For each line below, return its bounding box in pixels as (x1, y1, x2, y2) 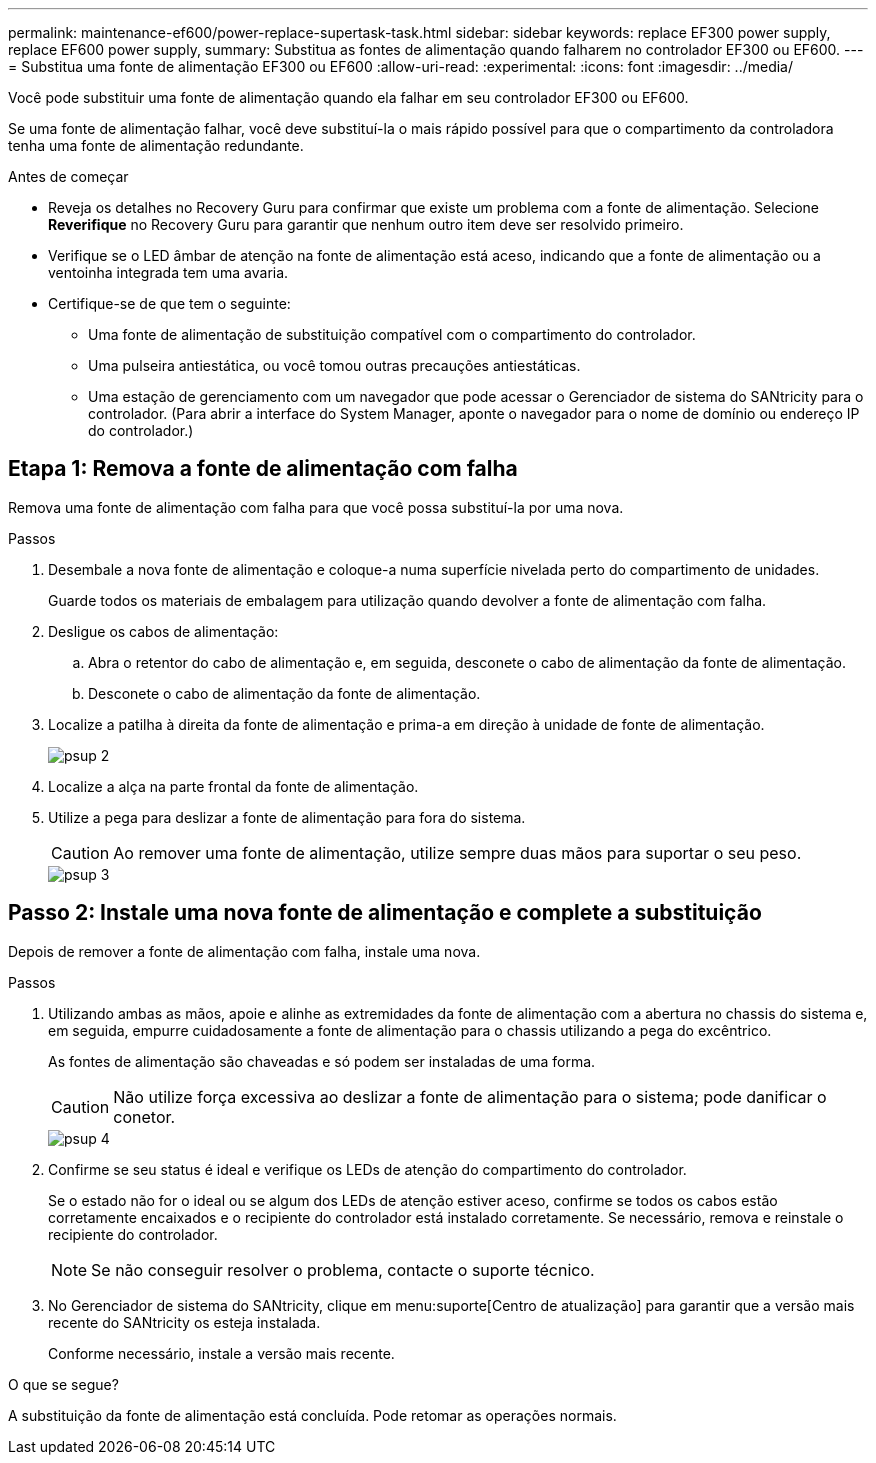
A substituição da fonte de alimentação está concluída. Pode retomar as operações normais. (8, 1406, 617, 1424)
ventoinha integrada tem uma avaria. (48, 264, 289, 281)
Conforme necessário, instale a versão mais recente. (48, 1344, 395, 1362)
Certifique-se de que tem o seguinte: (48, 295, 291, 312)
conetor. (113, 1106, 176, 1127)
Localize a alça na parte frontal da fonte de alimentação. (48, 777, 419, 795)
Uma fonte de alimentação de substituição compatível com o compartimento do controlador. (88, 326, 696, 343)
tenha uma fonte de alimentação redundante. (8, 137, 304, 154)
